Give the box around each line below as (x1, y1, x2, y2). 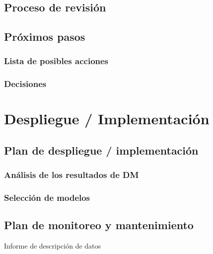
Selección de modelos (4, 191, 90, 204)
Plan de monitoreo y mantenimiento (4, 217, 194, 233)
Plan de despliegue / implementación (4, 143, 199, 158)
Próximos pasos (4, 29, 85, 44)
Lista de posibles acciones (4, 55, 109, 67)
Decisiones (4, 78, 47, 90)
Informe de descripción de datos (4, 241, 101, 251)
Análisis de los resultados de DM (4, 169, 139, 181)
